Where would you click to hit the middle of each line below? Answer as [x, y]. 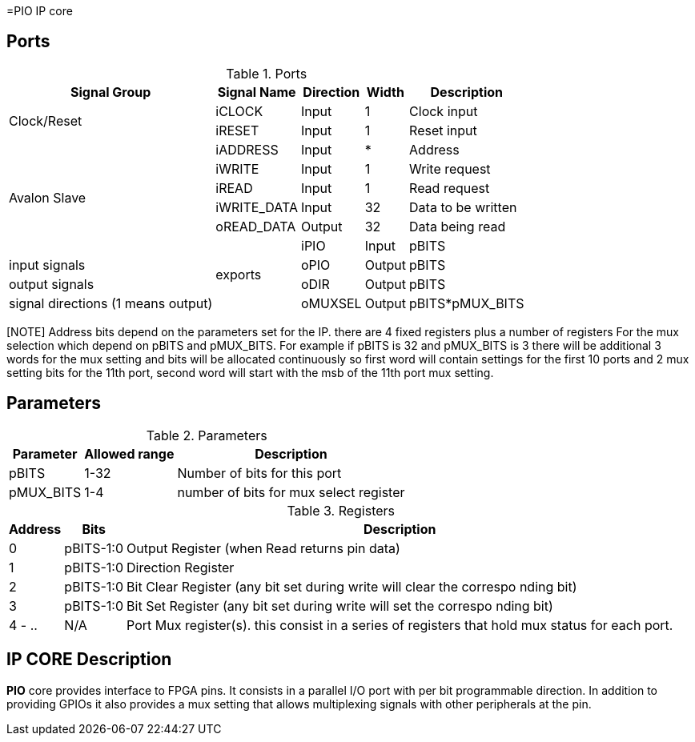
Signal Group [111, 92]
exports [239, 274]
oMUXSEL [331, 303]
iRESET [237, 130]
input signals [47, 265]
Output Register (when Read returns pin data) [263, 548]
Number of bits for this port [259, 473]
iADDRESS [247, 149]
